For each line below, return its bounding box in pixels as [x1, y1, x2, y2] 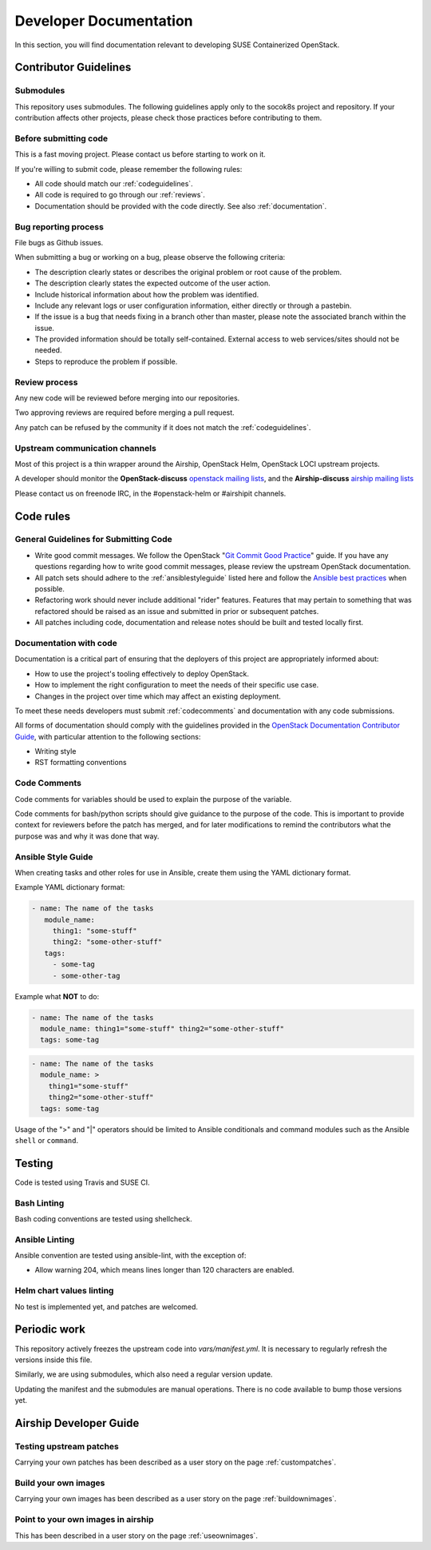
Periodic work [14, 1323, 85, 1337]
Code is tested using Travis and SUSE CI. [14, 1177, 151, 1187]
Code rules [14, 509, 71, 523]
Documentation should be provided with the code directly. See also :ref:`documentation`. [34, 201, 327, 211]
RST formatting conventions [34, 758, 127, 767]
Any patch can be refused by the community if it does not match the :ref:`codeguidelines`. [14, 422, 311, 432]
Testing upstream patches [14, 1440, 120, 1452]
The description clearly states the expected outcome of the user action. [34, 278, 271, 288]
